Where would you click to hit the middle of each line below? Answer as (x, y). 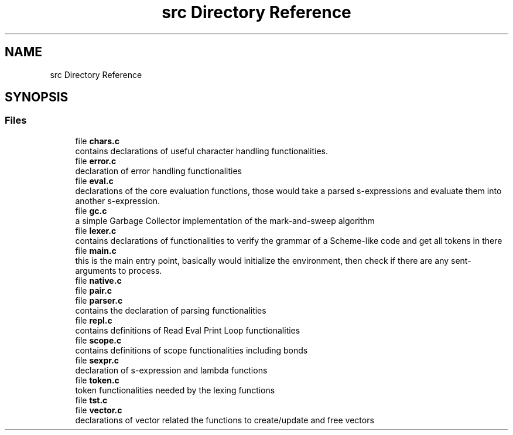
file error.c (96, 161)
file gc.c (91, 210)
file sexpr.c (97, 360)
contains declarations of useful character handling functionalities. (201, 151)
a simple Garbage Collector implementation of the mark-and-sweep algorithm (225, 220)
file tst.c (91, 400)
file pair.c (94, 290)
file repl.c (94, 320)
